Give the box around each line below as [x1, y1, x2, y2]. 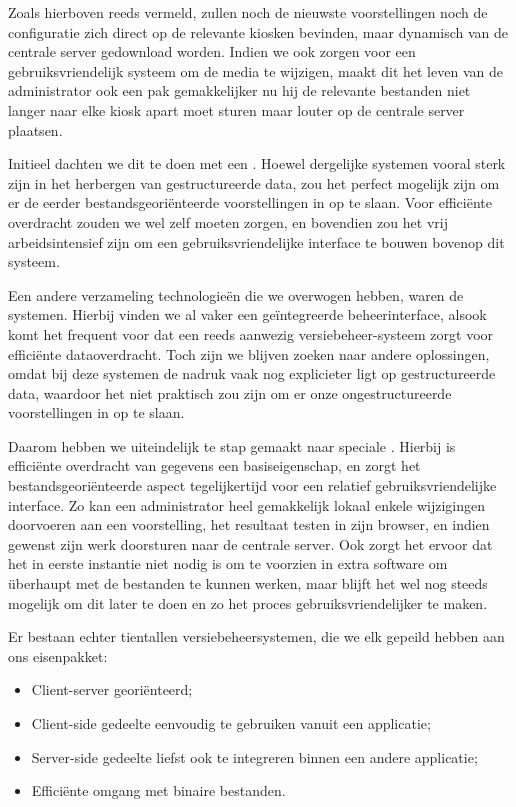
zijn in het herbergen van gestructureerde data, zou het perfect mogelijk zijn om [8, 172, 500, 193]
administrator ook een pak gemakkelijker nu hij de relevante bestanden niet [8, 80, 471, 101]
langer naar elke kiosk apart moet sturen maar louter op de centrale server [8, 99, 465, 120]
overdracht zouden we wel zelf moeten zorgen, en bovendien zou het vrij [8, 211, 448, 232]
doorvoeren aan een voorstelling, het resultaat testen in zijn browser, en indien [8, 514, 490, 535]
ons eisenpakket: [8, 645, 108, 666]
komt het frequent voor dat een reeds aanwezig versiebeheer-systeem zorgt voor [8, 323, 494, 344]
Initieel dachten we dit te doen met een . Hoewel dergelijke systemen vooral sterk [8, 153, 506, 174]
